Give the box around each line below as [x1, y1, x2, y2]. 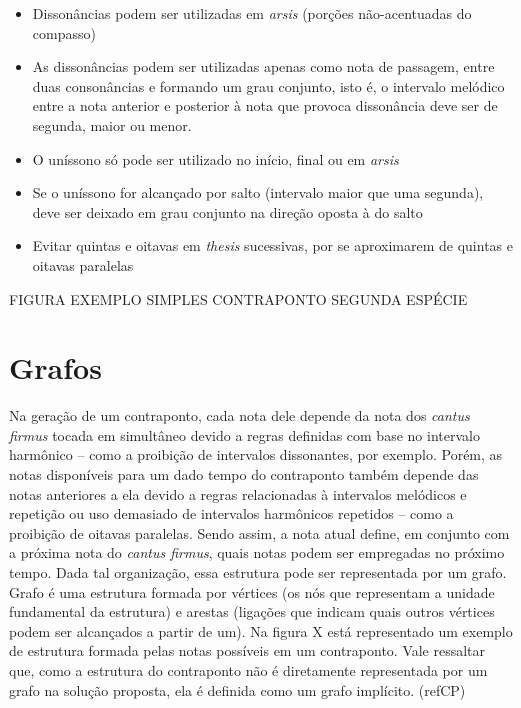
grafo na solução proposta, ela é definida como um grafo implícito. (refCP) [9, 679, 466, 700]
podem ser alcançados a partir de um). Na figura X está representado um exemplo [9, 620, 513, 641]
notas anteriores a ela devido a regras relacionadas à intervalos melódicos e [9, 483, 467, 504]
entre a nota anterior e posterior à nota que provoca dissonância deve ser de [32, 95, 498, 116]
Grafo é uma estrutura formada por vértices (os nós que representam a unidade [9, 581, 495, 602]
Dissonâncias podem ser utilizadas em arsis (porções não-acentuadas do [32, 3, 472, 23]
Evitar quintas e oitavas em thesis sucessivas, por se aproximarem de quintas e [32, 235, 513, 256]
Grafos [9, 347, 102, 388]
